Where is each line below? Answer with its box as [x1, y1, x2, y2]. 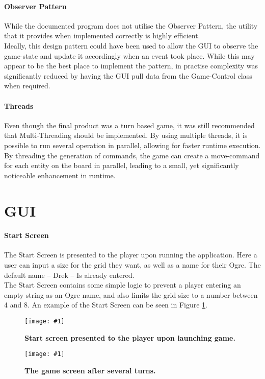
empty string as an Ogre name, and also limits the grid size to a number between [4, 289, 258, 300]
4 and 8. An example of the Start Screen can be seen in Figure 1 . [4, 299, 207, 310]
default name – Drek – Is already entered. [4, 269, 135, 280]
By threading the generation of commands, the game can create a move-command [4, 150, 260, 160]
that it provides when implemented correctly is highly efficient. [4, 30, 200, 41]
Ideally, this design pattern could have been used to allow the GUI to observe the [4, 40, 258, 51]
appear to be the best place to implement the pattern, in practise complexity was [4, 60, 258, 71]
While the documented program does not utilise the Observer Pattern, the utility [4, 20, 258, 31]
